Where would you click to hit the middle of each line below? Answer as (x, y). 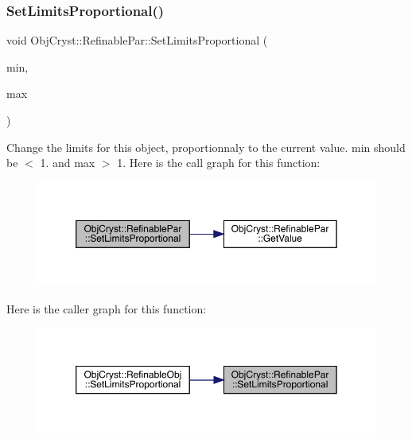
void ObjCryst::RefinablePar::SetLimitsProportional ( (137, 40)
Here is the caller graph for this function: (107, 308)
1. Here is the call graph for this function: (219, 163)
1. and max (68, 163)
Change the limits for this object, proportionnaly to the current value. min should (206, 147)
